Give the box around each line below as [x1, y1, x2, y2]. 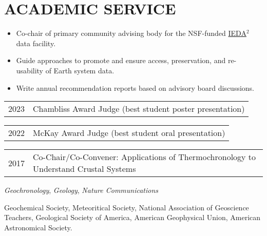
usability [16, 65, 44, 75]
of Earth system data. [45, 65, 115, 75]
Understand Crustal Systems [33, 163, 136, 175]
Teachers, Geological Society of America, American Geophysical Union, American [4, 212, 261, 223]
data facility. [16, 37, 56, 48]
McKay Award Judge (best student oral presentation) [33, 127, 225, 139]
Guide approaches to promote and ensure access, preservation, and [16, 55, 226, 66]
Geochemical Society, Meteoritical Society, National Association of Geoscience [4, 202, 249, 212]
